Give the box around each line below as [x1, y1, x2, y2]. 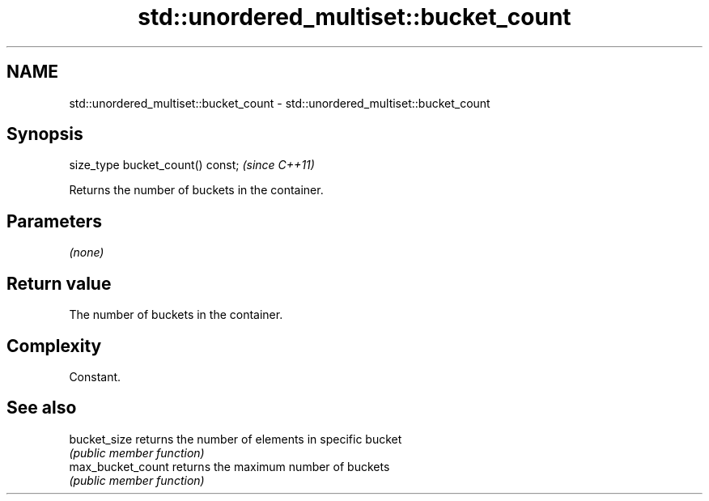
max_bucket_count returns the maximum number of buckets [69, 459, 390, 473]
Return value [6, 273, 112, 294]
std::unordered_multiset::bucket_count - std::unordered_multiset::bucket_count [69, 96, 490, 110]
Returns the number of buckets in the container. [69, 183, 324, 197]
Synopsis [6, 124, 83, 145]
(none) [69, 245, 104, 260]
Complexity [6, 335, 102, 356]
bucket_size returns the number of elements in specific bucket [69, 431, 402, 446]
